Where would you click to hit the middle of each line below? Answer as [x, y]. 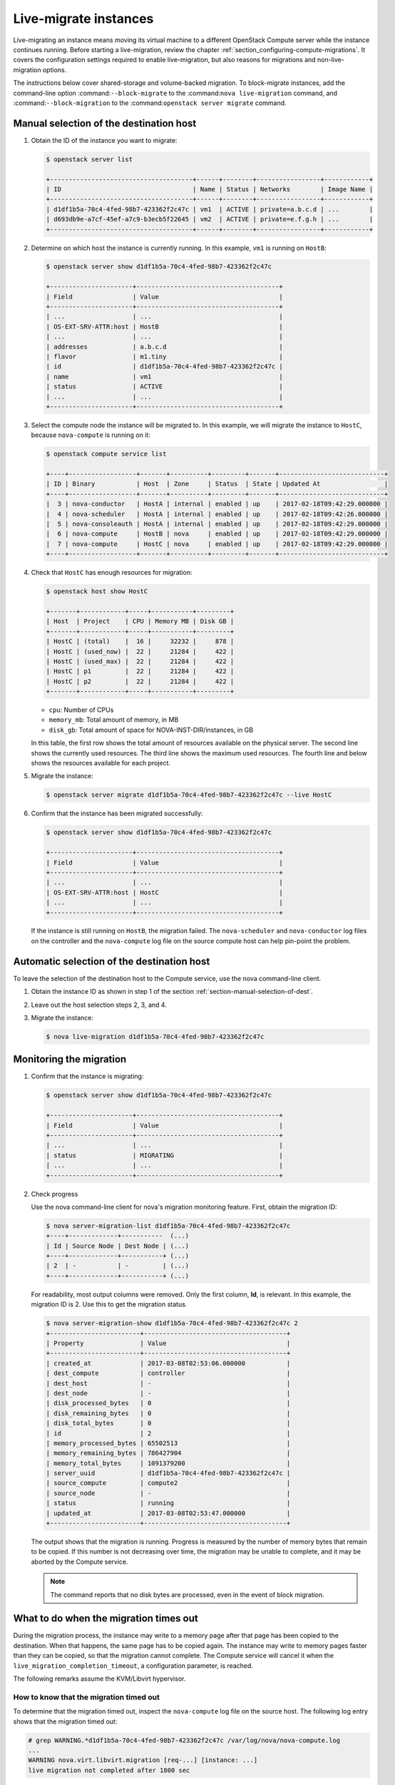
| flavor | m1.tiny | [164, 357]
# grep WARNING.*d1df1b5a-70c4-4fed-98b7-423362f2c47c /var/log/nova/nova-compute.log [184, 1740]
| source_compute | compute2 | [168, 1483]
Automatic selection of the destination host [112, 961]
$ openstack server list [89, 159]
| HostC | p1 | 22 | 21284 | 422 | [140, 672]
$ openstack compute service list [106, 454]
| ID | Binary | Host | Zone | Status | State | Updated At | [217, 484]
